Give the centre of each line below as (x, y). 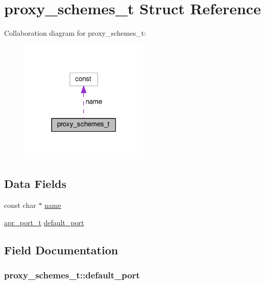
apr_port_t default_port (44, 222)
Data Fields (35, 184)
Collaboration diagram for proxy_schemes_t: (75, 33)
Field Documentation (61, 250)
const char (20, 205)
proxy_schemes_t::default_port (72, 275)
